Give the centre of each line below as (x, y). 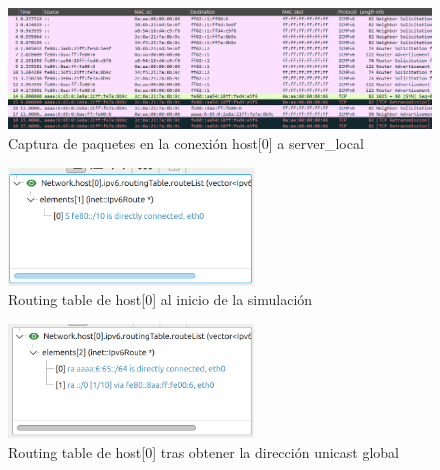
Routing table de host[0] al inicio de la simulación (160, 299)
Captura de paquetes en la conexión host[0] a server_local (186, 142)
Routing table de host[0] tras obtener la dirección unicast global (204, 451)
